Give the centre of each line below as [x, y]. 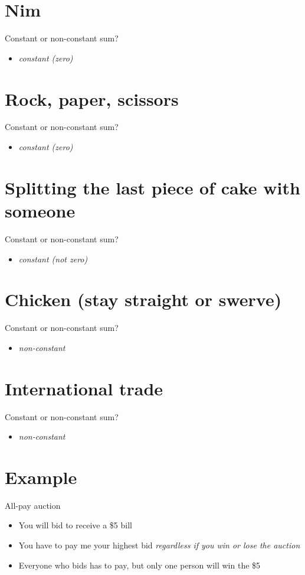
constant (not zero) [53, 259]
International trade [84, 388]
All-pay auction [33, 505]
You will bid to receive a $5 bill [75, 525]
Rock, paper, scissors [92, 98]
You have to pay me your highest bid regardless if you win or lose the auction [159, 545]
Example [41, 477]
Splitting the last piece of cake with [152, 187]
